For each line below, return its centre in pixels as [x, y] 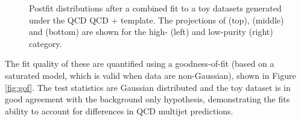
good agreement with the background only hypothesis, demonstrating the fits [147, 99]
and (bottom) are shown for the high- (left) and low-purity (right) [151, 32]
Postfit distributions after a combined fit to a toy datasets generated [155, 8]
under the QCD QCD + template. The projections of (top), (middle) [157, 20]
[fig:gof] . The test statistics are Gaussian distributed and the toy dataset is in [148, 87]
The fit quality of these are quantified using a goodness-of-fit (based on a [140, 64]
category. [46, 43]
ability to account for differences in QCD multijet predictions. [119, 110]
